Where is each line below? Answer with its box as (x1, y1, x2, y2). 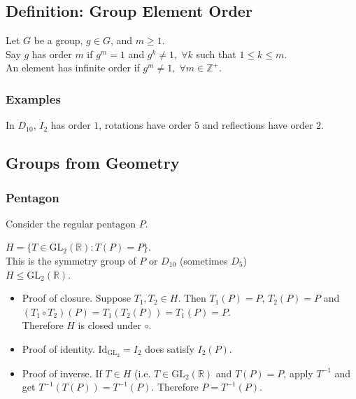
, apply (283, 365, 313, 380)
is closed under (78, 318, 141, 332)
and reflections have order (202, 118, 313, 132)
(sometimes (179, 253, 228, 267)
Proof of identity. (22, 341, 95, 356)
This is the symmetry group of (6, 253, 136, 267)
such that (196, 46, 236, 61)
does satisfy (145, 341, 194, 356)
